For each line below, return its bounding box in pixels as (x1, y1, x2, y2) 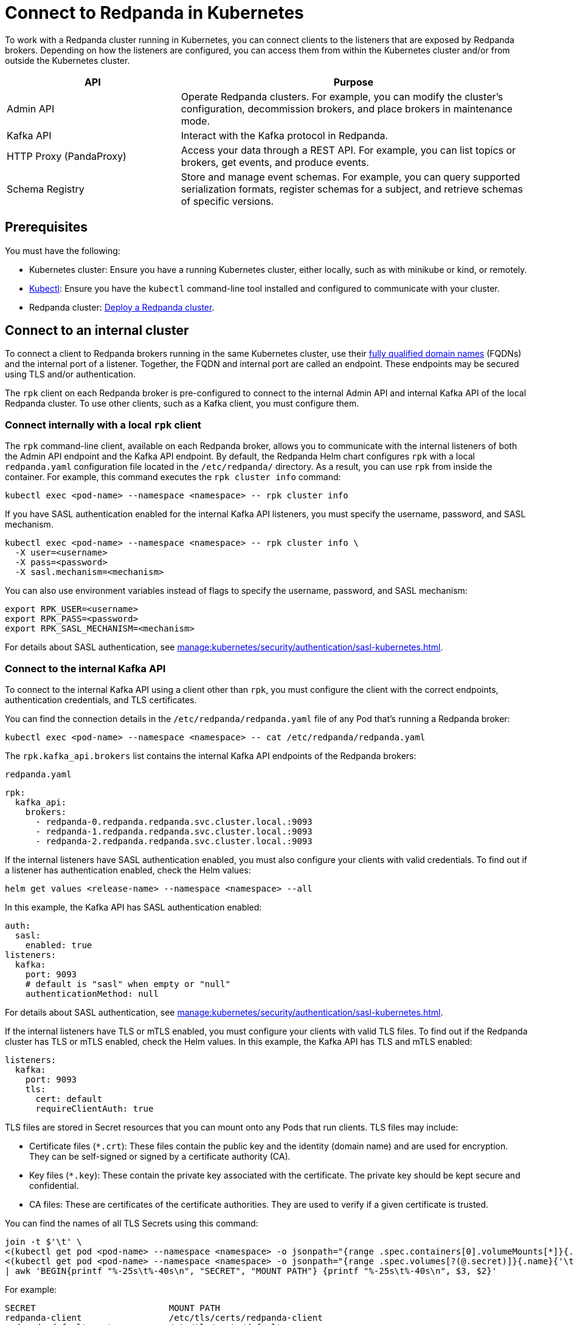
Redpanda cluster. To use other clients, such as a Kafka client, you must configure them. (5, 398, 359, 409)
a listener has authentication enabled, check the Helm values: (5, 864, 251, 875)
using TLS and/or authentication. (5, 369, 136, 380)
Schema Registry (7, 182, 85, 195)
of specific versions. (181, 194, 274, 207)
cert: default (35, 1093, 103, 1104)
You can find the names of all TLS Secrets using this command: (5, 1217, 258, 1228)
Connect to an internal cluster (5, 323, 189, 339)
